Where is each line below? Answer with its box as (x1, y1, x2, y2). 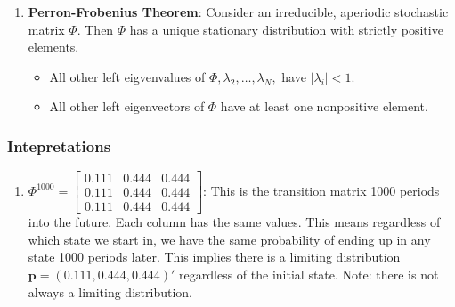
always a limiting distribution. (28, 282, 192, 301)
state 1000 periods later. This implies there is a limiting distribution (28, 247, 401, 266)
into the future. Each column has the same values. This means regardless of (28, 213, 441, 231)
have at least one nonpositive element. (220, 97, 428, 116)
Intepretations (7, 134, 111, 157)
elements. (28, 37, 79, 56)
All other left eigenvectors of (49, 97, 205, 116)
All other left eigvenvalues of (49, 67, 206, 85)
